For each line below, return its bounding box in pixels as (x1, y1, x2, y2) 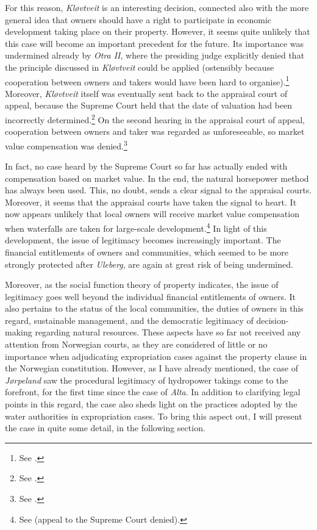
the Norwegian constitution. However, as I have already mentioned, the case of (5, 362, 298, 374)
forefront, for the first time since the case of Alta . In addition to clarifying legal (5, 385, 301, 398)
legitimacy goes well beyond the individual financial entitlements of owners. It (5, 290, 296, 303)
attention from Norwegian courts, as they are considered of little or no (5, 338, 268, 351)
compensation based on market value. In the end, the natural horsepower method (5, 171, 309, 184)
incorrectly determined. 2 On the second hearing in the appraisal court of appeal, (5, 112, 305, 126)
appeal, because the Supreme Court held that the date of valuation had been (5, 99, 293, 112)
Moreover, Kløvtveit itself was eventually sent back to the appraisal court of (5, 87, 288, 99)
